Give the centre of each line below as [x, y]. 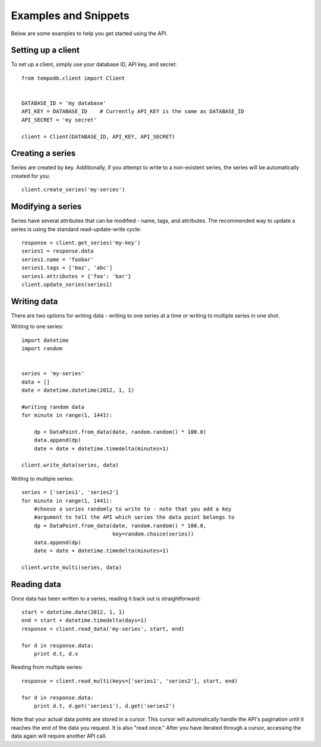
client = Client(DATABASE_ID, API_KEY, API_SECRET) [98, 136]
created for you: [31, 176]
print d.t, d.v [56, 654]
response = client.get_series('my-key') [81, 242]
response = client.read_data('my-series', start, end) [103, 629]
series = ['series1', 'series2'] [70, 492]
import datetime [45, 340]
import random [42, 348]
